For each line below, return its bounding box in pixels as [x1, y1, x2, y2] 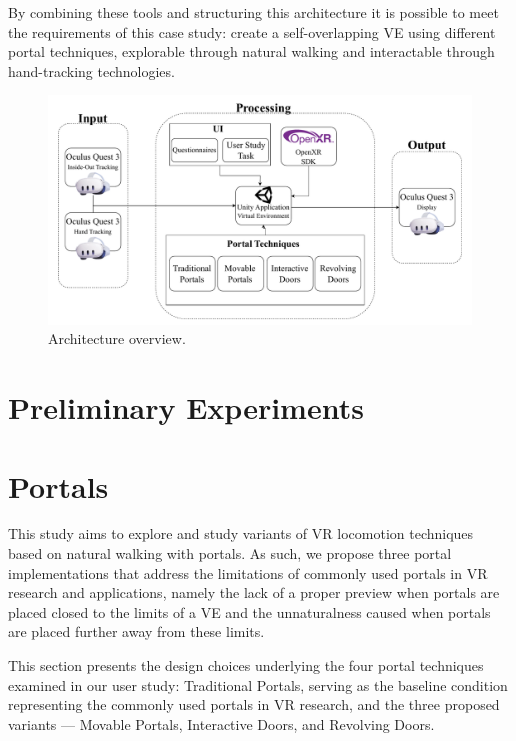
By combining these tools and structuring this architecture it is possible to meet [8, 2, 499, 22]
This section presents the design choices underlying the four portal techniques [8, 655, 484, 676]
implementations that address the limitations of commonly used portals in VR [8, 562, 488, 583]
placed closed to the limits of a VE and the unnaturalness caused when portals [8, 601, 491, 622]
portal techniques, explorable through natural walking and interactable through [8, 41, 495, 62]
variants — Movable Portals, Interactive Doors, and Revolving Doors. [8, 713, 435, 734]
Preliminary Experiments [8, 387, 364, 428]
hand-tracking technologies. [8, 60, 175, 81]
